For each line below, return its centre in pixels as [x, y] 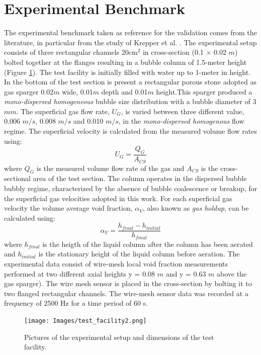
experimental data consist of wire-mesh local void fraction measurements [116, 263]
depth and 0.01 [124, 91]
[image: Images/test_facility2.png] [85, 321]
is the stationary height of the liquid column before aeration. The [139, 254]
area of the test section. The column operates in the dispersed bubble [140, 178]
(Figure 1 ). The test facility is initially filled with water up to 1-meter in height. [127, 72]
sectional [17, 178]
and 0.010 [89, 121]
